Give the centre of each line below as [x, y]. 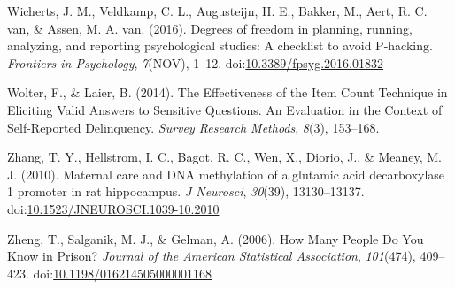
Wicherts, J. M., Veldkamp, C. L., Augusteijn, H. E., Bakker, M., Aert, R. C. [217, 11]
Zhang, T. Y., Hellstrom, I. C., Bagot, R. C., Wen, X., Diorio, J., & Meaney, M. [224, 157]
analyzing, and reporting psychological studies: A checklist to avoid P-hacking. [220, 46]
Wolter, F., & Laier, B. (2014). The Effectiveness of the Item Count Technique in [227, 92]
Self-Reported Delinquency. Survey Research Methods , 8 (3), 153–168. [193, 127]
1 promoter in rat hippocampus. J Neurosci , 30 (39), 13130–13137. [186, 191]
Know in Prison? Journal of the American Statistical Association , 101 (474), [212, 256]
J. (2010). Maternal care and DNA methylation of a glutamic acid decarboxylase [226, 174]
